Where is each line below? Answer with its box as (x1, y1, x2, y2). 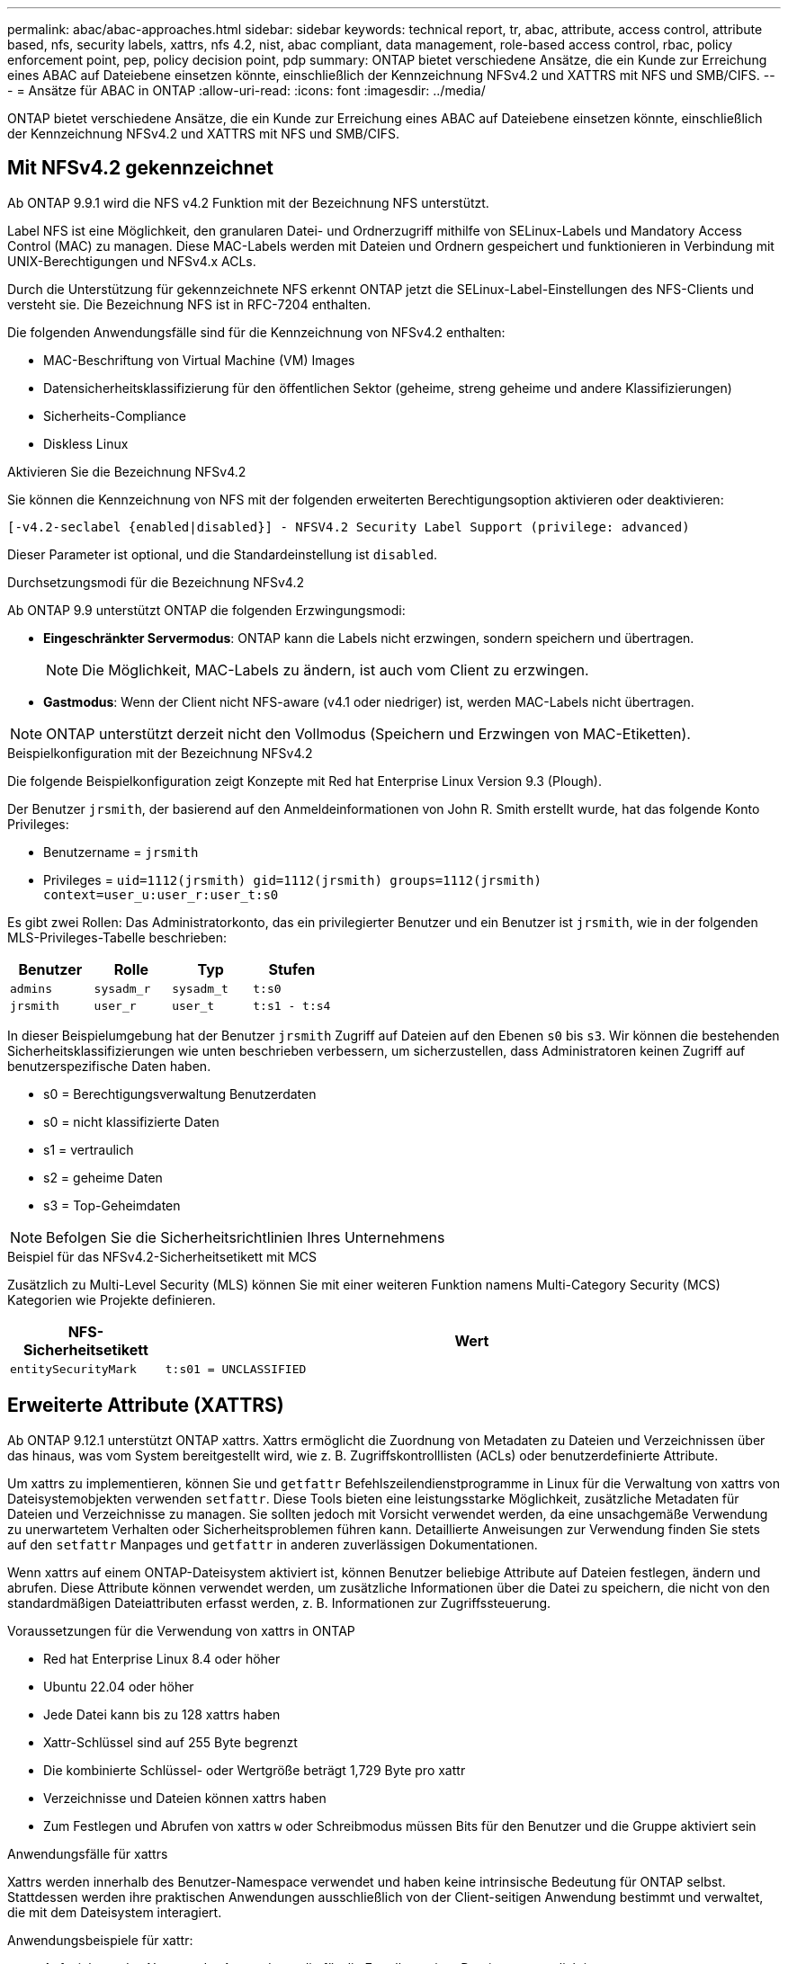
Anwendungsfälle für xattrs (7, 1845, 168, 1861)
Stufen (268, 960, 316, 978)
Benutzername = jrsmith (43, 844, 199, 860)
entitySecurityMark (10, 1361, 137, 1376)
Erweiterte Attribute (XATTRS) (7, 1394, 284, 1417)
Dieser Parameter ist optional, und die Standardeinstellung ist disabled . (7, 546, 438, 562)
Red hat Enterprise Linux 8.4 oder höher (43, 1650, 281, 1666)
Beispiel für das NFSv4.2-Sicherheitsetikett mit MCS (7, 1248, 317, 1264)
